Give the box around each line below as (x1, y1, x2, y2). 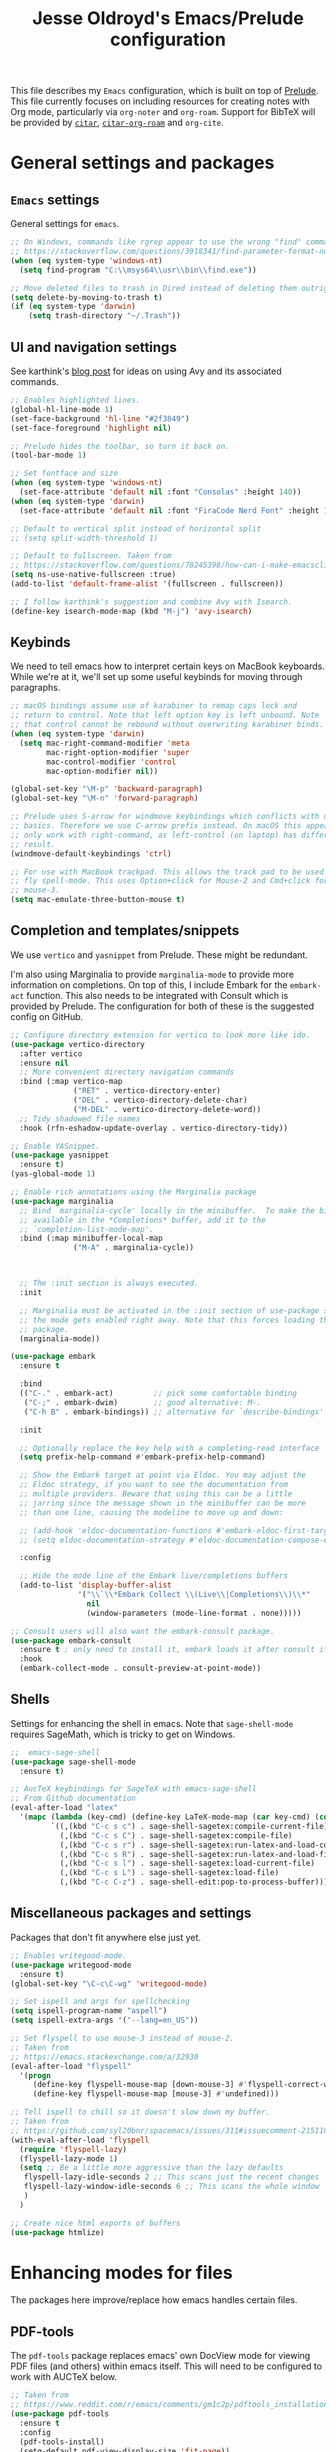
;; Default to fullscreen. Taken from (10, 551, 172, 561)
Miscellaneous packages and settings (10, 1905, 252, 1922)
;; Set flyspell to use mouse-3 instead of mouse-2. (10, 2033, 235, 2043)
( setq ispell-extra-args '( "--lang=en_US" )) (10, 2015, 199, 2026)
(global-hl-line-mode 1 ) (10, 404, 114, 414)
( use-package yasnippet (10, 1150, 110, 1161)
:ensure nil (19, 1058, 70, 1068)
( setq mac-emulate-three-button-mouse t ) (10, 895, 186, 905)
